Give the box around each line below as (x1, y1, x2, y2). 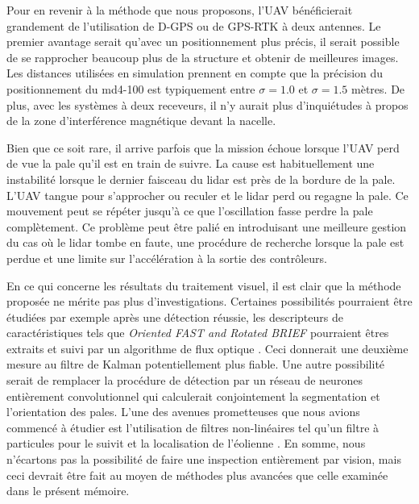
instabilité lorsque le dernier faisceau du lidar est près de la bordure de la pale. (6, 170, 396, 187)
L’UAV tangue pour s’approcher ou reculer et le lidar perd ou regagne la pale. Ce (6, 186, 409, 203)
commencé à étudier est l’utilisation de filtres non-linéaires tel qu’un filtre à (6, 419, 380, 435)
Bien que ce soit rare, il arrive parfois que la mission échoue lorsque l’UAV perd (6, 139, 400, 156)
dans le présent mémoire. (6, 482, 130, 499)
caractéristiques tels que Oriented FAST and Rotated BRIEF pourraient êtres (6, 324, 389, 341)
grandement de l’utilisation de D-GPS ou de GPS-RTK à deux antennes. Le (6, 17, 381, 34)
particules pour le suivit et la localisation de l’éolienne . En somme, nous (6, 435, 366, 452)
